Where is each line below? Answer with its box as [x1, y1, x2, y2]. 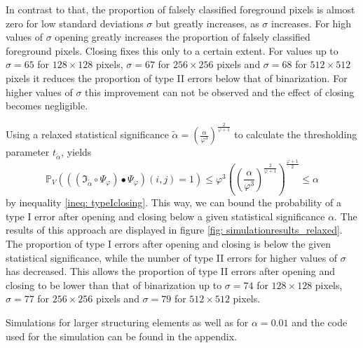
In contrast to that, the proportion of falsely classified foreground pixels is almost [6, 2, 355, 16]
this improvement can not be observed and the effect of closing [85, 84, 355, 99]
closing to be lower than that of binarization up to [6, 277, 222, 292]
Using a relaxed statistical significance [6, 127, 169, 142]
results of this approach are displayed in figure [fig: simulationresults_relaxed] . [6, 222, 343, 237]
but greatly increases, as [156, 15, 259, 30]
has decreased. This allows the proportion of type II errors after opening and [6, 264, 336, 279]
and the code [292, 314, 348, 329]
